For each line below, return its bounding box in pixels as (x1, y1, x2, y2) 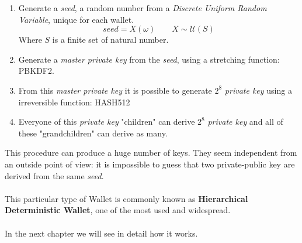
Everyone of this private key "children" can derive (18, 115, 195, 128)
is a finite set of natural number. (52, 33, 169, 46)
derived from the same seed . (5, 169, 104, 182)
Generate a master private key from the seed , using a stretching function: (18, 53, 280, 65)
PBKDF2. (18, 64, 54, 77)
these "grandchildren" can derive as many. (18, 126, 168, 139)
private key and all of (207, 115, 283, 128)
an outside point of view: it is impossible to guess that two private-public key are (5, 158, 295, 170)
